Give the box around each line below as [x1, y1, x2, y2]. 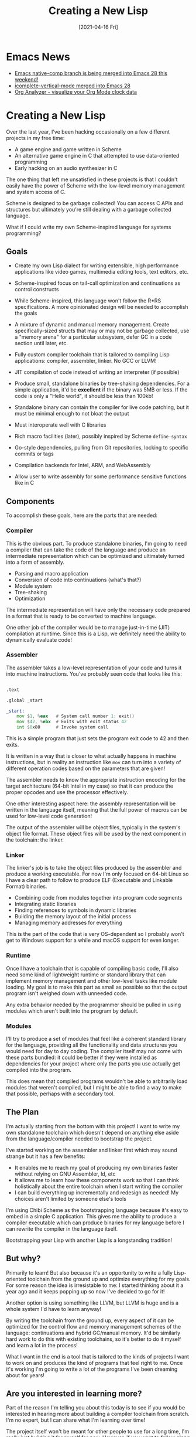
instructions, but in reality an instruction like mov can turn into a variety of [6, 759, 181, 766]
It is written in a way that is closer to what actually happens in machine [6, 752, 177, 760]
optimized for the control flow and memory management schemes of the [6, 1323, 181, 1330]
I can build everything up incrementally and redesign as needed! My [14, 1189, 179, 1196]
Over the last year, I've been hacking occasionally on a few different [6, 128, 170, 135]
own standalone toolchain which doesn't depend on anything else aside [6, 1129, 180, 1136]
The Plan [6, 1107, 39, 1117]
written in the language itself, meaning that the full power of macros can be [6, 806, 187, 813]
